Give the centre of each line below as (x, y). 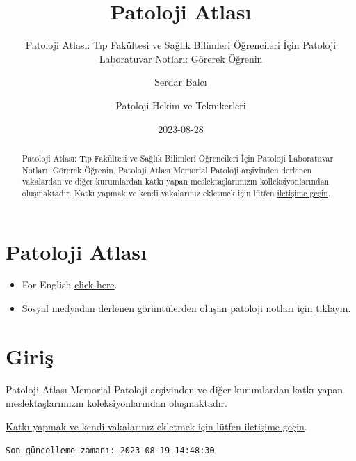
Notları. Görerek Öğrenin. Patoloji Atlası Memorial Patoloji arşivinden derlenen (167, 170)
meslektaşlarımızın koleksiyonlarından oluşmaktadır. (116, 403)
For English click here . (70, 284)
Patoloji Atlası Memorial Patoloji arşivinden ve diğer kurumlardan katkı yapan (174, 389)
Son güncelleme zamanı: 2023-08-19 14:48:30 (110, 450)
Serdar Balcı (181, 82)
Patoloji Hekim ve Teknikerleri (181, 105)
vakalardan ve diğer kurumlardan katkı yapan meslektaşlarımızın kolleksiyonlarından (176, 181)
